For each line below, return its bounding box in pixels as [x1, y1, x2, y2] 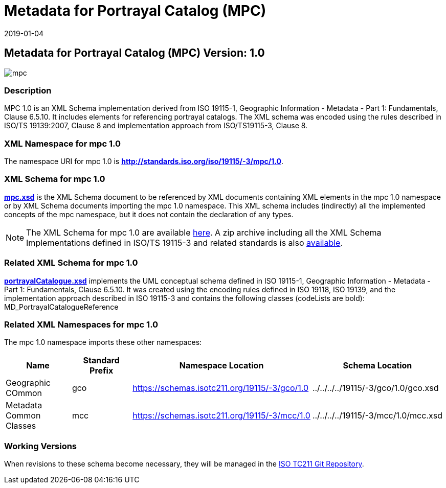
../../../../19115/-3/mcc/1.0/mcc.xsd [312, 410, 442, 421]
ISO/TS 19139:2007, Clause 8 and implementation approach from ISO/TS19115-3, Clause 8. [4, 121, 308, 130]
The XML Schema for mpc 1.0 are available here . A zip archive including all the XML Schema [26, 227, 382, 238]
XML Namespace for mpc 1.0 [4, 138, 121, 149]
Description [4, 85, 52, 96]
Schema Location [343, 360, 412, 371]
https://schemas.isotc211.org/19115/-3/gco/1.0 [132, 383, 309, 393]
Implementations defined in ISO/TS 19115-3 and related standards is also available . [26, 237, 343, 248]
